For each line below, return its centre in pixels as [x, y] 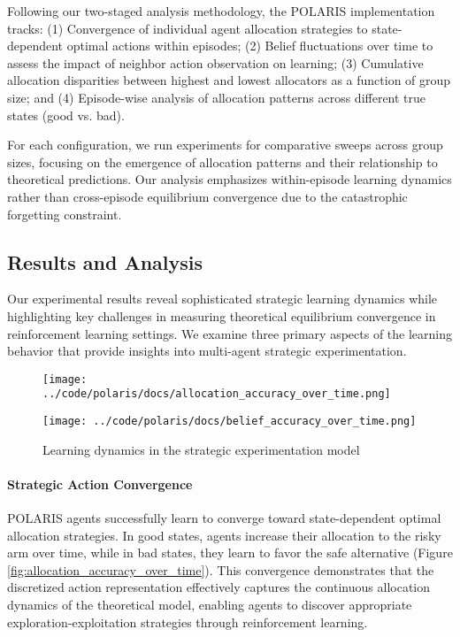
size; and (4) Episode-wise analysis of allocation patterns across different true [217, 97]
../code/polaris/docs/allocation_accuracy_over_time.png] [217, 394]
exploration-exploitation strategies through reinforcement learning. [188, 622]
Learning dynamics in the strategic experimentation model [201, 449]
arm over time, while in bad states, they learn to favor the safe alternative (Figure [230, 553]
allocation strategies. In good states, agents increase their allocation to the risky [224, 535]
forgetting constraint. [65, 214]
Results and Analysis [105, 261]
